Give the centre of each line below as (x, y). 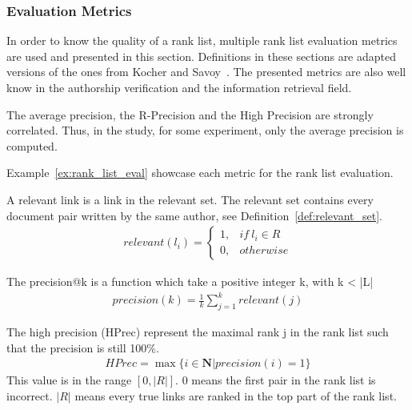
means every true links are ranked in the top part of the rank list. (236, 395)
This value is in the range (69, 380)
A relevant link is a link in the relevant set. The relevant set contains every (190, 199)
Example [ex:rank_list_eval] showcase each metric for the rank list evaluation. (200, 173)
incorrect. (30, 395)
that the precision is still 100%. (83, 347)
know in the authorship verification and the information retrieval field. (179, 87)
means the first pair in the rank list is (284, 380)
